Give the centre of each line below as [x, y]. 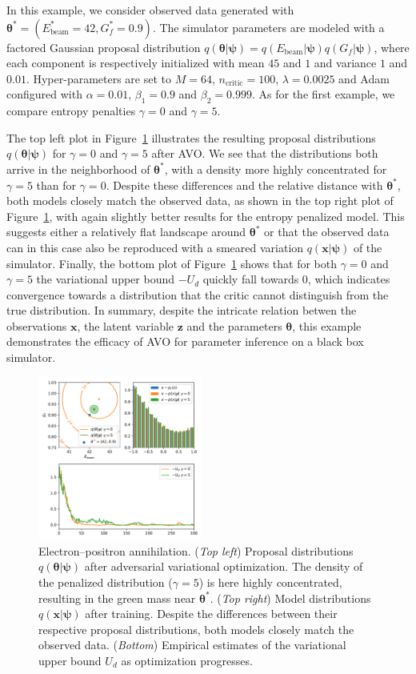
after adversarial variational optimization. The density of [224, 566]
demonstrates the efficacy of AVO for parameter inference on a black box [185, 341]
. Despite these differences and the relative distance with [244, 185]
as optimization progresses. [187, 660]
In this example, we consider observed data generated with [150, 10]
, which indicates [349, 279]
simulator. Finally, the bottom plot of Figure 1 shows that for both [172, 263]
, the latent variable [126, 325]
